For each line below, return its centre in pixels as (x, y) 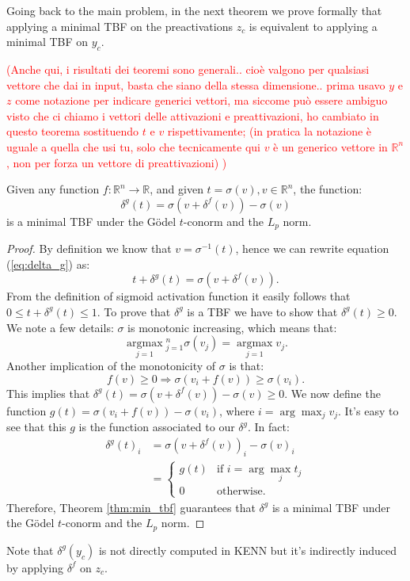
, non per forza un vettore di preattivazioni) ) (117, 162)
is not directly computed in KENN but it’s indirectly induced (248, 550)
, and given (177, 189)
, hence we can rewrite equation (312, 248)
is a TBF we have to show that (262, 311)
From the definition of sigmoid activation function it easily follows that (178, 296)
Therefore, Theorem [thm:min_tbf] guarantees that (131, 507)
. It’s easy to (368, 410)
